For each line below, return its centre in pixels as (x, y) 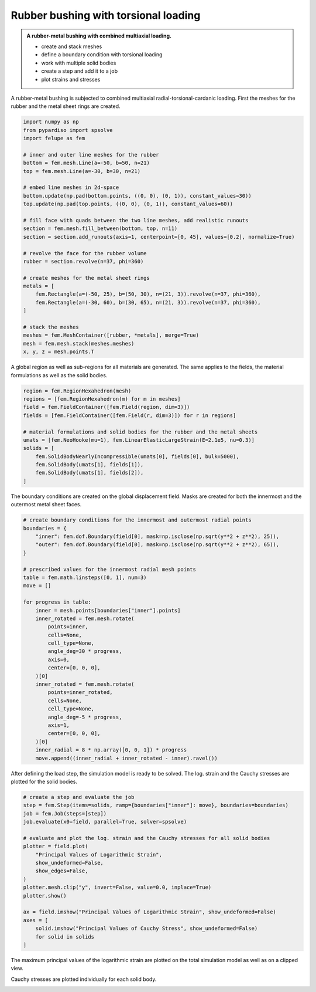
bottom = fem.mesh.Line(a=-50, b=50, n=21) (87, 163)
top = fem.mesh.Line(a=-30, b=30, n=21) (82, 171)
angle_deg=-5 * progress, (85, 717)
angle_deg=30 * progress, (85, 651)
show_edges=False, (62, 871)
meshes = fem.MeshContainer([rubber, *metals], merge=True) (111, 335)
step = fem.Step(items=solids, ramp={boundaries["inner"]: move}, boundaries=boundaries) (156, 805)
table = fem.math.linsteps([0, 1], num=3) (85, 577)
